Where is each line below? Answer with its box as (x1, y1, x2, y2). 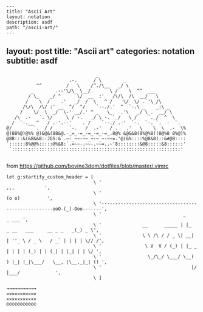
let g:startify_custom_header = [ (6, 174, 94, 180)
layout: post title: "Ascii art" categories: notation (6, 46, 195, 56)
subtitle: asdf (6, 56, 58, 66)
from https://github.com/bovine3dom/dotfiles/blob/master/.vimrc (6, 162, 169, 169)
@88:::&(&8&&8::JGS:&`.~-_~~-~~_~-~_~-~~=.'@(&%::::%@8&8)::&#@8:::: (6, 135, 187, 141)
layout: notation (6, 14, 50, 20)
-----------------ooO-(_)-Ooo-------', (6, 206, 108, 212)
